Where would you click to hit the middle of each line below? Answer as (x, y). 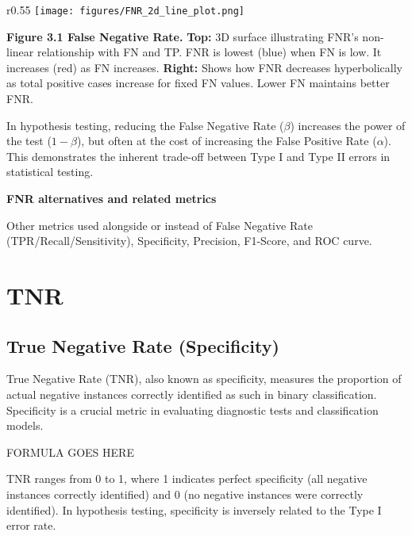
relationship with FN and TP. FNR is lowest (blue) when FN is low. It (209, 52)
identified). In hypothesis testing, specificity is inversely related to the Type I (194, 509)
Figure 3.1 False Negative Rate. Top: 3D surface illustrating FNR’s (183, 36)
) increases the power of (348, 125)
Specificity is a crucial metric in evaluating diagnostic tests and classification (193, 410)
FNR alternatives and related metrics (112, 198)
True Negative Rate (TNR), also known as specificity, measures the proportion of (204, 379)
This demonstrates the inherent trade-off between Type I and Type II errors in (198, 156)
